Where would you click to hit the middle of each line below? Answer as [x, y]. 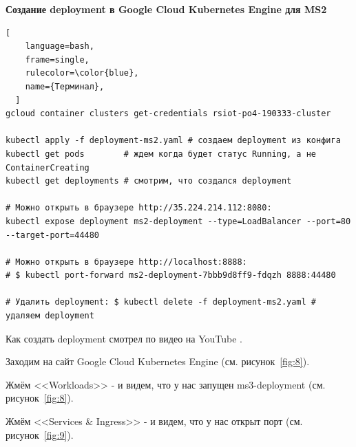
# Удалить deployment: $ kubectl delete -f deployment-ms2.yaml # [161, 302]
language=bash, [60, 46]
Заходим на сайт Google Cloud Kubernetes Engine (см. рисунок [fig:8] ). [158, 361]
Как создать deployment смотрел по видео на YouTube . [124, 338]
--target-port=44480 [53, 235]
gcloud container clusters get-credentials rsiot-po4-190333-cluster [168, 114]
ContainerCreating [48, 167]
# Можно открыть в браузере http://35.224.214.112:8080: [139, 208]
